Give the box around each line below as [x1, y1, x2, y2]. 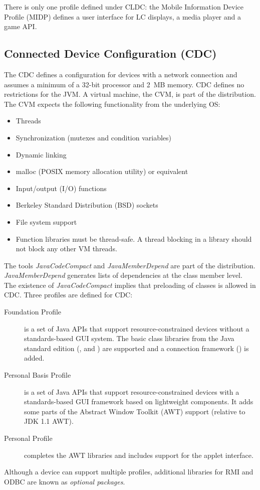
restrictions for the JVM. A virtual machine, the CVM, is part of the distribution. [4, 89, 256, 99]
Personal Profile [4, 433, 53, 443]
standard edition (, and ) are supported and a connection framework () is [24, 343, 249, 353]
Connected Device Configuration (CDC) [4, 46, 217, 61]
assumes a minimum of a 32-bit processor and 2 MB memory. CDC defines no [4, 79, 244, 89]
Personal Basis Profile [4, 370, 71, 380]
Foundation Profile [4, 306, 62, 317]
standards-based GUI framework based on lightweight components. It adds [24, 396, 253, 407]
